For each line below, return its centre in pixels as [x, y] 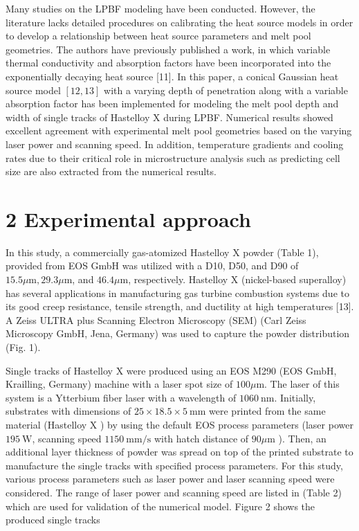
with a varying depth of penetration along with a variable [226, 90]
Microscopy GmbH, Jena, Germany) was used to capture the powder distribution [178, 333]
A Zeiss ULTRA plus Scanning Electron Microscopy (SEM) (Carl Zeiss [156, 319]
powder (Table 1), [281, 252]
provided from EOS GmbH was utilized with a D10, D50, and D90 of [152, 265]
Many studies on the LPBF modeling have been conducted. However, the [160, 8]
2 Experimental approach [128, 218]
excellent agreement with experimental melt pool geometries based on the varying [179, 130]
